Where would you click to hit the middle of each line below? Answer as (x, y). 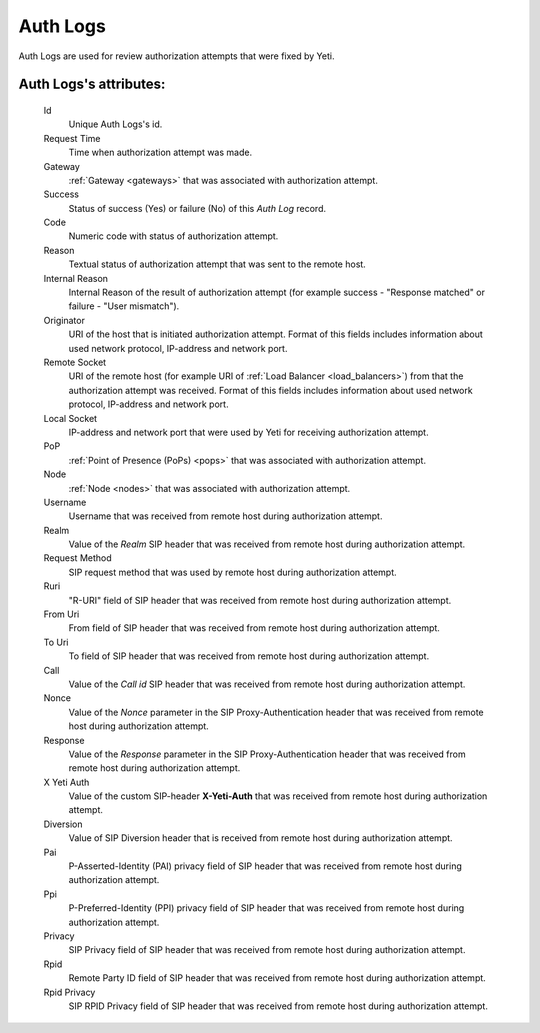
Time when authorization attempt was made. (160, 152)
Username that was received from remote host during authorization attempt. (225, 516)
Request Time (72, 138)
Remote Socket (75, 362)
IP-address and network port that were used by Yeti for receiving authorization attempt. (248, 432)
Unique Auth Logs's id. (115, 124)
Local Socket (70, 418)
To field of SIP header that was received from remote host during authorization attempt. (249, 656)
